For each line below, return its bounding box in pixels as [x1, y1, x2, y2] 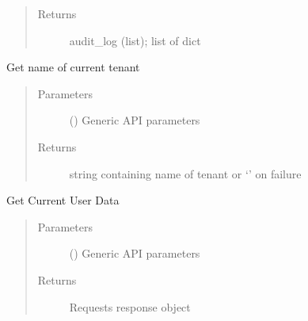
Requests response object [69, 298, 191, 315]
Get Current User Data [6, 192, 120, 208]
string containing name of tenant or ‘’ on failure [69, 165, 302, 182]
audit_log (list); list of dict [69, 32, 201, 48]
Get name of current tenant [6, 59, 140, 75]
